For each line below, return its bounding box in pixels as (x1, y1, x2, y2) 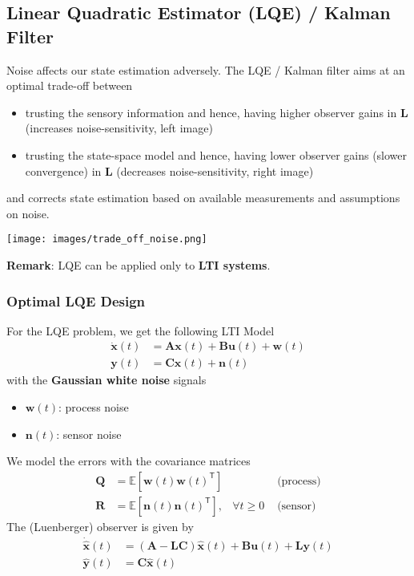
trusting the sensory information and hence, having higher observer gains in (25, 103, 397, 120)
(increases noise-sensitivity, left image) (25, 120, 213, 136)
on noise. (6, 205, 50, 221)
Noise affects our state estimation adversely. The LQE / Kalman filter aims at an (6, 61, 405, 78)
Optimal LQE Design (6, 290, 146, 310)
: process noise (58, 399, 129, 416)
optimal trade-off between (6, 77, 133, 94)
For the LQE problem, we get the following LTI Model (6, 322, 275, 339)
